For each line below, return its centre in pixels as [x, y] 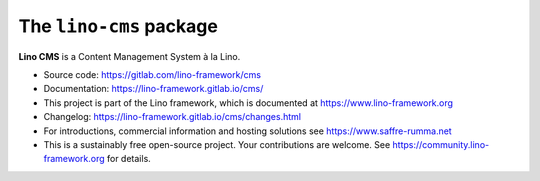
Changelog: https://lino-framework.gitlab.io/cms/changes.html [172, 117]
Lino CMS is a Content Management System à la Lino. [129, 56]
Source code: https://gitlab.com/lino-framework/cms [152, 74]
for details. [129, 159]
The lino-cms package [118, 26]
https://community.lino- [441, 144]
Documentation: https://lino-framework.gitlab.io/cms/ [153, 89]
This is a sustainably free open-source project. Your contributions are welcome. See [217, 144]
